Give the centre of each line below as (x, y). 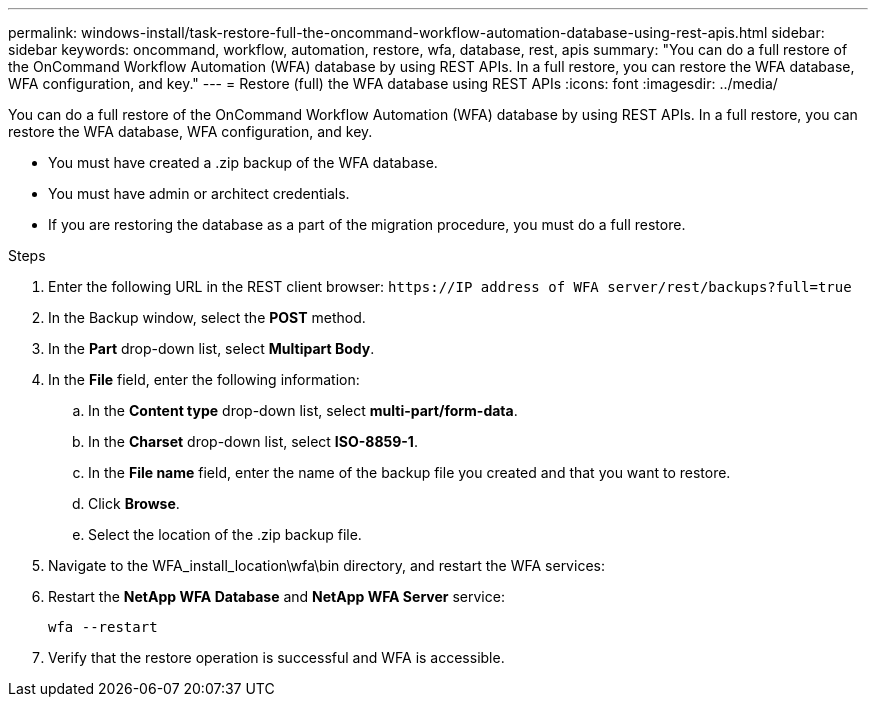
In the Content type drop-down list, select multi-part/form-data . (303, 410)
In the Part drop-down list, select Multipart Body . (211, 348)
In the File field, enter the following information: (204, 379)
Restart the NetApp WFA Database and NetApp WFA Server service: (276, 596)
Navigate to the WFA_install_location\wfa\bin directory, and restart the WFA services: (326, 565)
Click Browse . (134, 503)
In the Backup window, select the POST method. (207, 317)
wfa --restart (103, 627)
